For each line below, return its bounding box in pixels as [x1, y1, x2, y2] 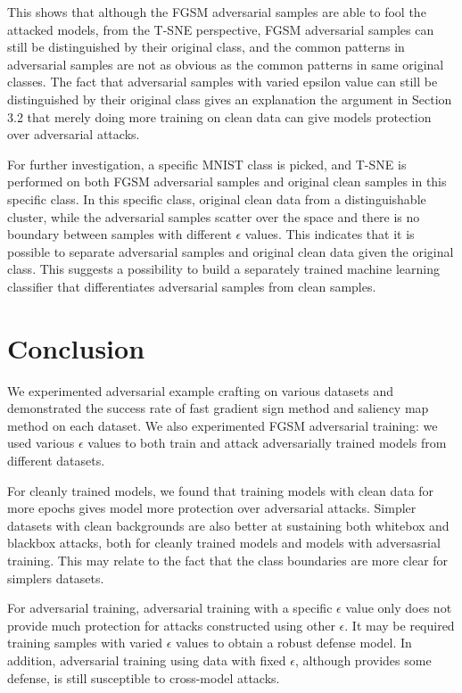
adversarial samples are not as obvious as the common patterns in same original [7, 54, 444, 73]
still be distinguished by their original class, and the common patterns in [7, 37, 405, 56]
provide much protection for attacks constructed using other [7, 615, 335, 634]
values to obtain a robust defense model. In [176, 633, 412, 652]
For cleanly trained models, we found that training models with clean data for [7, 481, 434, 499]
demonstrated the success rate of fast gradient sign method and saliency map [7, 399, 429, 417]
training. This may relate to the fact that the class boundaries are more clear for [7, 550, 449, 569]
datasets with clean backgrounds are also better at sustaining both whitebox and [7, 516, 450, 534]
